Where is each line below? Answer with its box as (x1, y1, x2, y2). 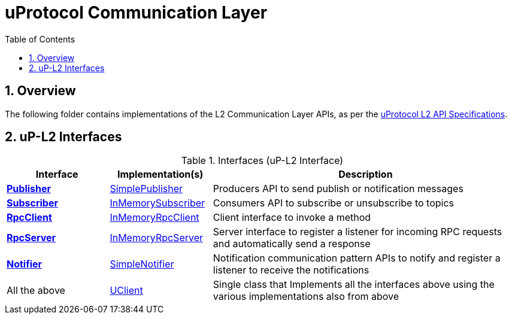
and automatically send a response (213, 238, 371, 250)
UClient (110, 284, 143, 297)
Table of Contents (5, 34, 75, 44)
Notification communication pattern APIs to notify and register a (213, 252, 501, 265)
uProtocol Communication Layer (5, 2, 268, 23)
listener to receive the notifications (213, 264, 369, 277)
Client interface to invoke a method (213, 211, 371, 224)
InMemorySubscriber (110, 197, 205, 209)
